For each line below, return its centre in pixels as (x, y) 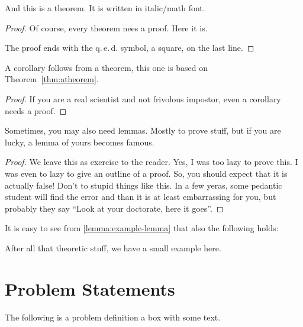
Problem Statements (90, 288)
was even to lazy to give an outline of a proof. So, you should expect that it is (146, 173)
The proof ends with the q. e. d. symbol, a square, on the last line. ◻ (130, 48)
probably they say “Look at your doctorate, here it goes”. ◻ (114, 208)
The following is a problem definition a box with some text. (113, 317)
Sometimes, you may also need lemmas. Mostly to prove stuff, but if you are (143, 130)
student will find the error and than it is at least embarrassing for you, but (141, 197)
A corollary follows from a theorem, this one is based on (107, 67)
